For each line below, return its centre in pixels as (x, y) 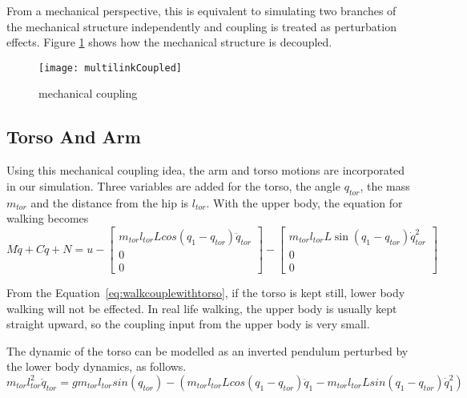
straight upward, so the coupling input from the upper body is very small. (188, 324)
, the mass (385, 185)
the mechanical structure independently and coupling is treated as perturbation (201, 26)
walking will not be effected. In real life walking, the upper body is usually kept (202, 308)
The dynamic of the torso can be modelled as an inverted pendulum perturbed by (207, 350)
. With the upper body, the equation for (304, 202)
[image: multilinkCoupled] (110, 68)
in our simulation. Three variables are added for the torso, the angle (173, 185)
